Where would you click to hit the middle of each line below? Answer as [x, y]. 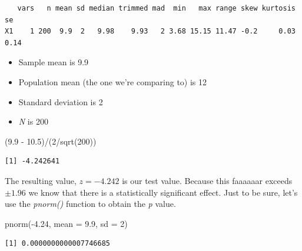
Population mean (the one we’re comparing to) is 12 [113, 81]
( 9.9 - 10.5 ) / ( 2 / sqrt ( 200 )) [51, 141]
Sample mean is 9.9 [54, 62]
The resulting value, [41, 180]
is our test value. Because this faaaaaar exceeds [207, 180]
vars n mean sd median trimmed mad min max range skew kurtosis [156, 8]
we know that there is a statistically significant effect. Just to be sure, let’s [163, 192]
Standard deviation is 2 [61, 101]
